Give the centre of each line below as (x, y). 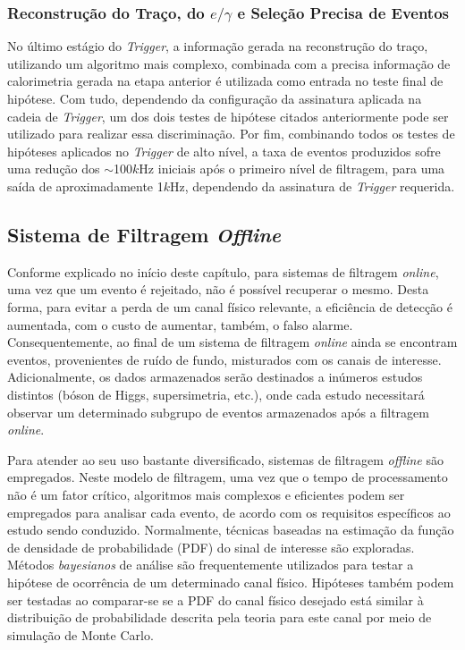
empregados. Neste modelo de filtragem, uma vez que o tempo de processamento (228, 477)
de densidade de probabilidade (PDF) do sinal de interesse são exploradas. (211, 547)
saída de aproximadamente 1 (85, 186)
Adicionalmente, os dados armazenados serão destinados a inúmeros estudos (215, 377)
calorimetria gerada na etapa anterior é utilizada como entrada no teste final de (225, 81)
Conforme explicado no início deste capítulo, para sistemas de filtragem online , (223, 271)
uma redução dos (54, 169)
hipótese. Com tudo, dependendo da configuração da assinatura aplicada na (215, 99)
